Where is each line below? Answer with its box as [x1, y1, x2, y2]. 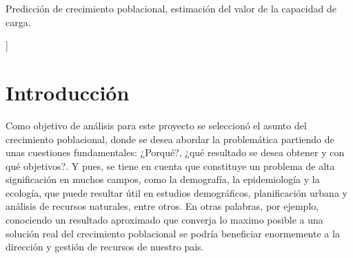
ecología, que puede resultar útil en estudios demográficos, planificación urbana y [6, 185, 347, 200]
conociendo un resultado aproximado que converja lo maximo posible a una [6, 213, 323, 227]
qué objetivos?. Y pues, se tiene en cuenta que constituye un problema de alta [6, 158, 335, 173]
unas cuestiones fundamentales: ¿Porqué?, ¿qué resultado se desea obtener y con [6, 145, 345, 160]
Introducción [6, 78, 130, 106]
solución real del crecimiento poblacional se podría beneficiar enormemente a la [6, 226, 340, 240]
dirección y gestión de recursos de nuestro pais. [6, 239, 204, 254]
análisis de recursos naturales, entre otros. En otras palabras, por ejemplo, [6, 199, 319, 213]
